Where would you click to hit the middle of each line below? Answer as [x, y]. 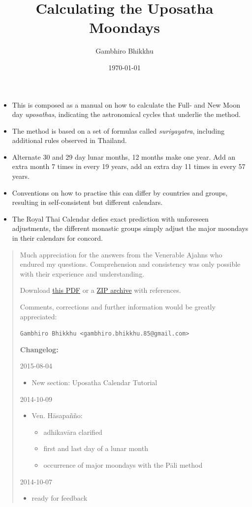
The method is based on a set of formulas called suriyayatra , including [118, 130]
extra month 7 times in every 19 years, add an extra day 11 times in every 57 [129, 166]
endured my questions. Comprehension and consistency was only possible [130, 264]
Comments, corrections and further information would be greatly [118, 307]
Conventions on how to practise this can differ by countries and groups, [120, 192]
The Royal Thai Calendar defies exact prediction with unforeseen [110, 218]
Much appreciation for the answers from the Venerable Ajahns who [121, 254]
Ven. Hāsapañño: [57, 415]
